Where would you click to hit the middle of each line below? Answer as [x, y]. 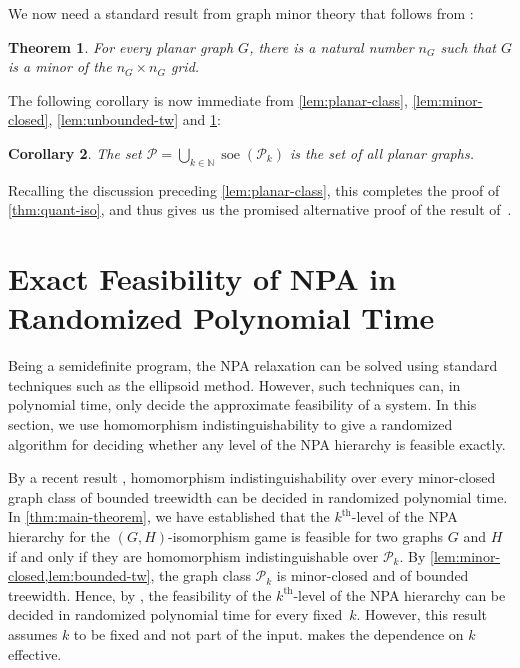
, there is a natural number [331, 46]
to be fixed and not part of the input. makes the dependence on [268, 633]
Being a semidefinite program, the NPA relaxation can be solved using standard [253, 365]
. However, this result [421, 614]
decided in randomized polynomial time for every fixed [175, 614]
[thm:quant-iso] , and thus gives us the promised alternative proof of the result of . [260, 209]
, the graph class [200, 575]
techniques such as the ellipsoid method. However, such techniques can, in [234, 384]
